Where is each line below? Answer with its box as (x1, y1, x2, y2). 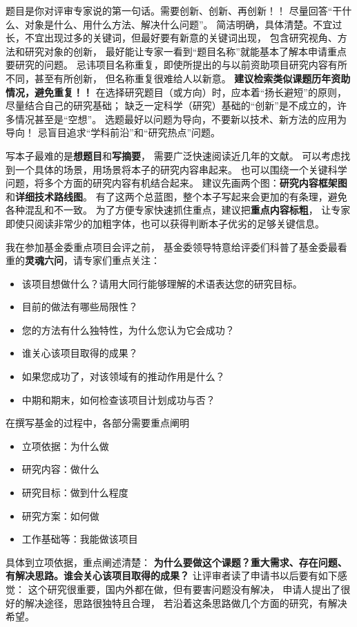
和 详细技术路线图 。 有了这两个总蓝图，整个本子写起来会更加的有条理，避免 (6, 189, 347, 203)
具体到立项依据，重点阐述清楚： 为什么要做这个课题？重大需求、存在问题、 (6, 554, 347, 569)
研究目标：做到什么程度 (21, 485, 128, 500)
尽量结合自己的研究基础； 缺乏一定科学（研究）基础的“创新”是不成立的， (6, 98, 337, 113)
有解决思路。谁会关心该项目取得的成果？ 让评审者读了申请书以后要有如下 (6, 568, 338, 583)
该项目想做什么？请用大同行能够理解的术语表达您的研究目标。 (21, 276, 302, 290)
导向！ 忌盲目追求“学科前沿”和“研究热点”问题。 (6, 125, 221, 140)
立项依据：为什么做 (21, 438, 109, 453)
